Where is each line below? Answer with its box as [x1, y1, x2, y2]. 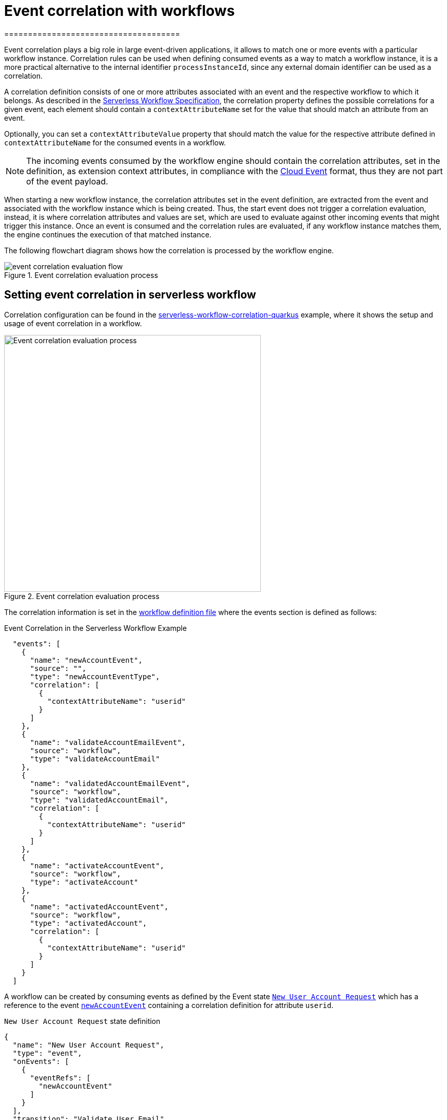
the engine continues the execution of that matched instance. [4, 230, 211, 239]
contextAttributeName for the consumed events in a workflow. [4, 138, 226, 147]
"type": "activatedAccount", [30, 919, 147, 927]
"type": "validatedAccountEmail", [30, 795, 169, 804]
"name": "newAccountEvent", [30, 656, 143, 664]
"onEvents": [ [12, 1057, 69, 1066]
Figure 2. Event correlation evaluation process [4, 591, 160, 601]
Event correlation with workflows [4, 2, 235, 20]
